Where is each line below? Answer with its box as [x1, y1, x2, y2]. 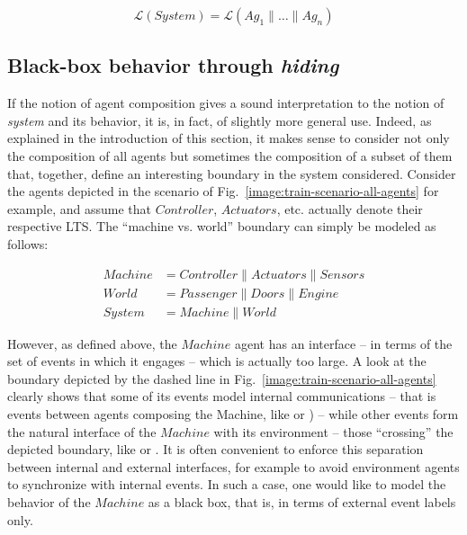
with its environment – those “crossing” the [213, 422, 454, 441]
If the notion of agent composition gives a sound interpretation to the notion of [7, 94, 445, 112]
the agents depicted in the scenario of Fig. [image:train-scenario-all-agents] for [7, 182, 439, 201]
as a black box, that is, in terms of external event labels [148, 492, 456, 511]
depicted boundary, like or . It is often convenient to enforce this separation [7, 440, 424, 459]
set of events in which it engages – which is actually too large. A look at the [7, 352, 427, 370]
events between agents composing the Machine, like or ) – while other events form [7, 405, 459, 424]
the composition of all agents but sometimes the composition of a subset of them [7, 146, 453, 165]
